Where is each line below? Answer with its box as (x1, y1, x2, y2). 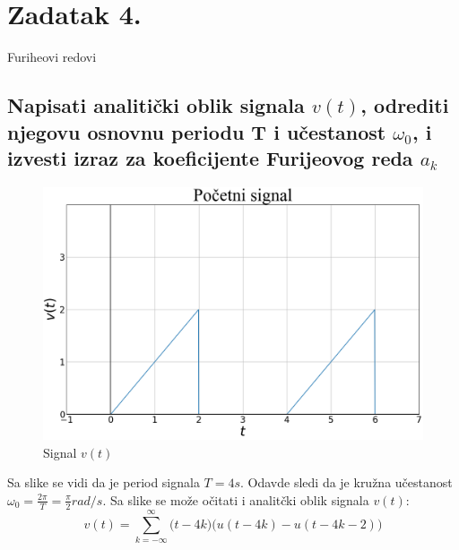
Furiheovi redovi (7, 47, 97, 66)
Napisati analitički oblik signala (7, 91, 305, 119)
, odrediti (360, 91, 449, 119)
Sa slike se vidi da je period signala (7, 473, 200, 492)
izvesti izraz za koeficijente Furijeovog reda (7, 143, 413, 171)
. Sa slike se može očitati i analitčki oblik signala (102, 490, 369, 509)
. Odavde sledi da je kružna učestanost (240, 473, 453, 492)
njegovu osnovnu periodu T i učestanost (7, 117, 386, 145)
